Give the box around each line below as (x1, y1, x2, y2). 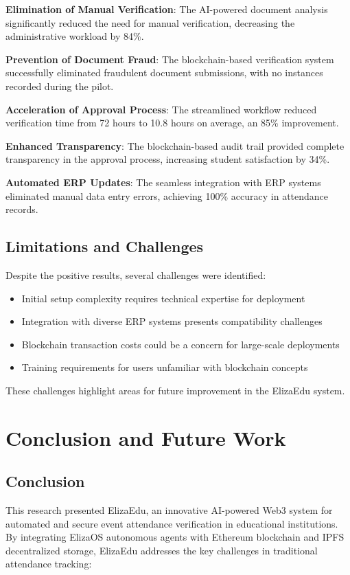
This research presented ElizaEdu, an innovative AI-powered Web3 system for (5, 503, 333, 517)
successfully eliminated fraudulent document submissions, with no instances (5, 65, 323, 80)
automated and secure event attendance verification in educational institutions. (5, 516, 338, 530)
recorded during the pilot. (5, 78, 114, 93)
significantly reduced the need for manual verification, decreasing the (5, 15, 295, 30)
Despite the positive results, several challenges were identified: (5, 267, 266, 282)
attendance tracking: (5, 556, 92, 571)
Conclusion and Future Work (5, 423, 286, 451)
